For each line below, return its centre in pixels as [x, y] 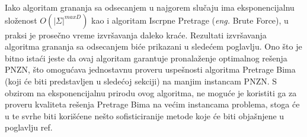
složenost [21, 20]
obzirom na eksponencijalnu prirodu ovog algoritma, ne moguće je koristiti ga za [151, 92]
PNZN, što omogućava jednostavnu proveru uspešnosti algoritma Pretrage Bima [150, 69]
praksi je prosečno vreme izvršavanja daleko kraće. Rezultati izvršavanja [136, 35]
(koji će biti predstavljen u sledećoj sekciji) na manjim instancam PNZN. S [141, 81]
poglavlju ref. [29, 127]
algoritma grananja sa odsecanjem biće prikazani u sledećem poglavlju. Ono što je [153, 46]
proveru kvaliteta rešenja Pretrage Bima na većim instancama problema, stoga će [152, 104]
